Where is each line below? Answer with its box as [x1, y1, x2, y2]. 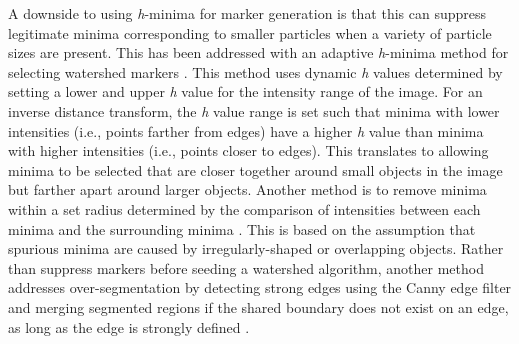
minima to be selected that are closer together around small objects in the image [8, 159, 503, 180]
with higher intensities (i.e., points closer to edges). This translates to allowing [8, 140, 489, 161]
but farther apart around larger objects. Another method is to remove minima [8, 179, 487, 200]
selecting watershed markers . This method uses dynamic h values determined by [8, 61, 503, 82]
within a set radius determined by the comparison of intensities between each [8, 198, 481, 219]
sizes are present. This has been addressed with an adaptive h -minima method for [8, 42, 509, 63]
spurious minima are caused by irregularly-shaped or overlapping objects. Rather [8, 238, 504, 259]
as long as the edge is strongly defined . [8, 316, 250, 337]
